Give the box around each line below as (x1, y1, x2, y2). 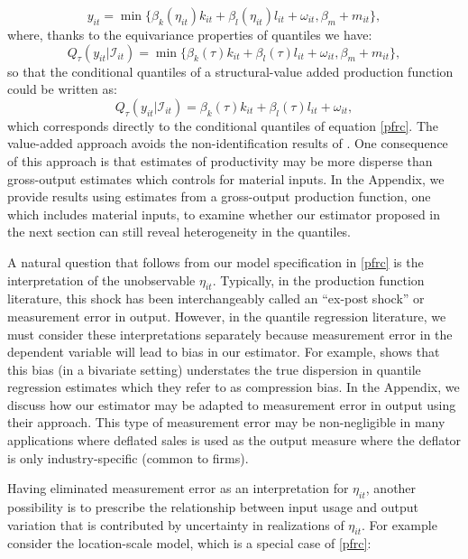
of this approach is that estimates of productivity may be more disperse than (7, 151, 433, 170)
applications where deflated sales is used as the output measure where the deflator (7, 431, 462, 450)
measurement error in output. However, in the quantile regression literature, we (7, 306, 446, 325)
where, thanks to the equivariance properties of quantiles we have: (7, 25, 372, 43)
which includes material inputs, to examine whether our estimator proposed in (7, 204, 441, 223)
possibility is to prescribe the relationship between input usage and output (7, 498, 419, 517)
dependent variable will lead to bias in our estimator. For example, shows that (7, 342, 440, 361)
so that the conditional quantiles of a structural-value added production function (7, 61, 454, 80)
